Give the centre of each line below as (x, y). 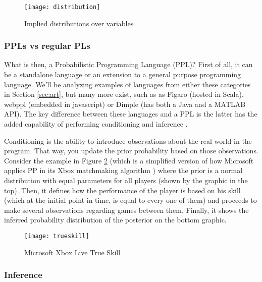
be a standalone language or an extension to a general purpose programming (123, 74)
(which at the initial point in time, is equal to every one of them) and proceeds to (130, 200)
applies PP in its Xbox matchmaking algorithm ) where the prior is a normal (123, 170)
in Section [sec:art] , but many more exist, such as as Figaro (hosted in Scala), (124, 94)
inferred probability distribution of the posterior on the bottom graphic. (115, 220)
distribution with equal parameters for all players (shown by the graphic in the (126, 180)
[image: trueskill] (57, 236)
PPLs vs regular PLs (47, 46)
